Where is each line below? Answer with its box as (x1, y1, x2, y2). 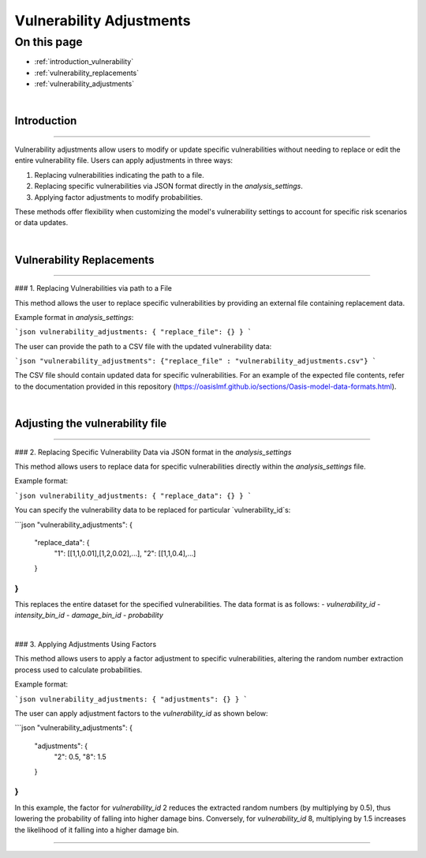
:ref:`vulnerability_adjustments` (34, 79, 134, 88)
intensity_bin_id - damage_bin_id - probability (14, 611, 163, 620)
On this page (14, 35, 83, 49)
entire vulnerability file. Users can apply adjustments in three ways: (14, 156, 233, 165)
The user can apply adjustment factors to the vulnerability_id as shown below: (14, 709, 268, 718)
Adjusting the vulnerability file (14, 417, 167, 431)
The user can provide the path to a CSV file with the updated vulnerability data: (14, 341, 272, 351)
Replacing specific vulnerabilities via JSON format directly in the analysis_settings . (34, 182, 304, 191)
